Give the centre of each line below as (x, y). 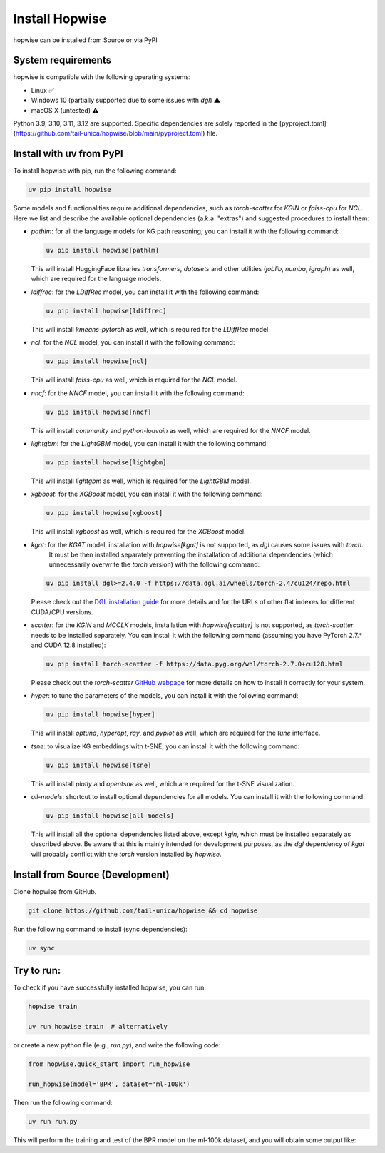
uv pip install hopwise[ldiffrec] (106, 311)
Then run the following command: (63, 1102)
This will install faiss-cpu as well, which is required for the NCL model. (134, 380)
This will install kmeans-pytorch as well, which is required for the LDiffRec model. (150, 329)
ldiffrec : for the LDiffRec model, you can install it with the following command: (145, 292)
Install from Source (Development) (92, 874)
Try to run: (37, 971)
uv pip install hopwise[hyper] (101, 715)
